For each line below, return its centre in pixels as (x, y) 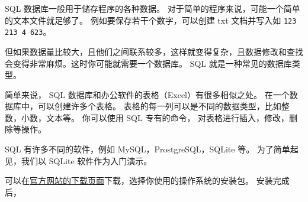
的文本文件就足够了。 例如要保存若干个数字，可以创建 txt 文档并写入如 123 (151, 20)
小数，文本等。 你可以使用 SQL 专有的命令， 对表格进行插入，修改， (155, 117)
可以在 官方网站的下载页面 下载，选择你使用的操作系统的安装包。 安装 (139, 180)
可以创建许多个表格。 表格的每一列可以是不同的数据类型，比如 (159, 106)
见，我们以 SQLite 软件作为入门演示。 (78, 160)
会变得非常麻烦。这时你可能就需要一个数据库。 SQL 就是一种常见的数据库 (148, 63)
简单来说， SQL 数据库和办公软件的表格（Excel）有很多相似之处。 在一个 (147, 94)
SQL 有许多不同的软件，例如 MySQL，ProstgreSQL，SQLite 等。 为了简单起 (152, 149)
